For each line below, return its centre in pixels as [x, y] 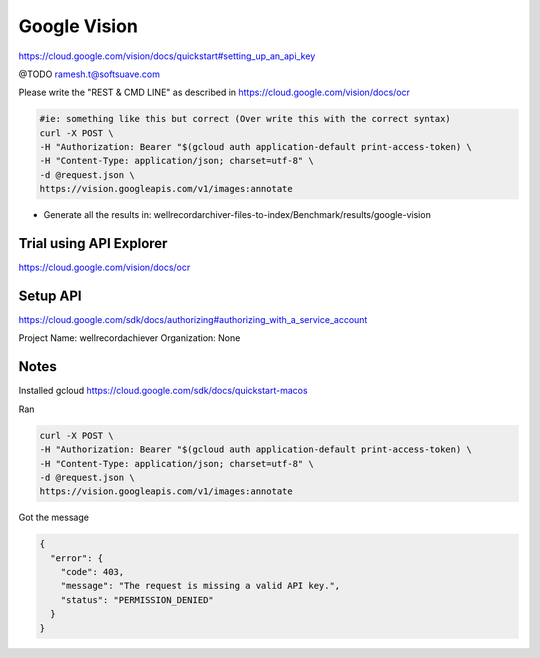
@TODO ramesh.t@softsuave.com [89, 74]
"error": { [77, 558]
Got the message [54, 517]
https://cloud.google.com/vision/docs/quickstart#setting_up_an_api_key [167, 56]
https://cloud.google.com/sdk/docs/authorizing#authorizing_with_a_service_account [193, 320]
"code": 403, [92, 572]
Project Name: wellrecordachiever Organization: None [129, 338]
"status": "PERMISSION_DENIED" [137, 599]
